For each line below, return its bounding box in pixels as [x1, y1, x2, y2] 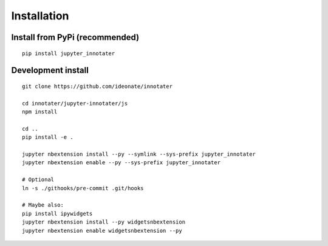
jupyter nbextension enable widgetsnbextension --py [22, 227, 182, 234]
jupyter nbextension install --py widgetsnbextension [22, 219, 185, 225]
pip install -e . [22, 134, 73, 141]
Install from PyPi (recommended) [11, 32, 140, 42]
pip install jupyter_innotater [22, 50, 115, 57]
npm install [22, 108, 58, 115]
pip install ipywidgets [22, 210, 93, 217]
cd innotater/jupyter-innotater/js [22, 100, 128, 107]
